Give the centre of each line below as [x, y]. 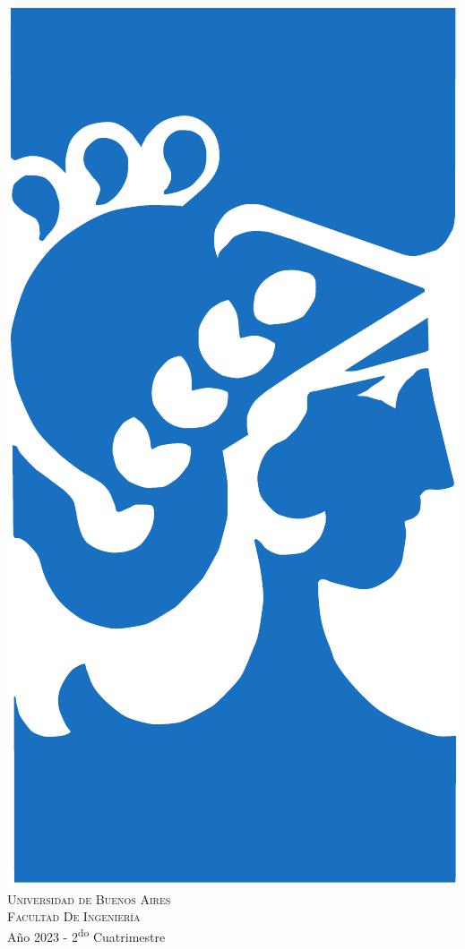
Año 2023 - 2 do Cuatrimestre [86, 936]
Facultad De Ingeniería [74, 916]
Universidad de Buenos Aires [89, 898]
